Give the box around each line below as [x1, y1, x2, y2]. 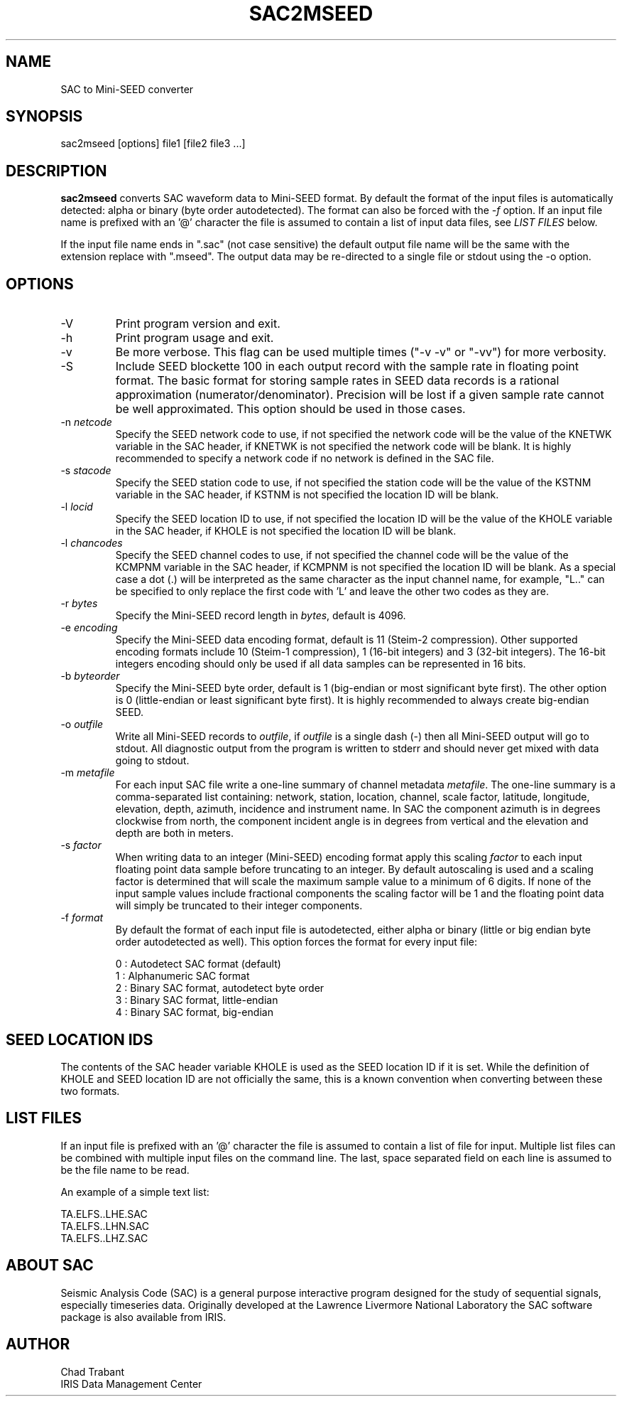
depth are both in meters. [115, 827, 234, 840]
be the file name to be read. [60, 1163, 190, 1176]
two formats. [60, 1084, 120, 1097]
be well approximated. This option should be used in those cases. [115, 402, 466, 417]
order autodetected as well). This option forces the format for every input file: [115, 936, 478, 948]
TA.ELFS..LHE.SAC [60, 1207, 148, 1220]
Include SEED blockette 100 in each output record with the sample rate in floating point [115, 359, 579, 374]
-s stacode [60, 464, 111, 477]
